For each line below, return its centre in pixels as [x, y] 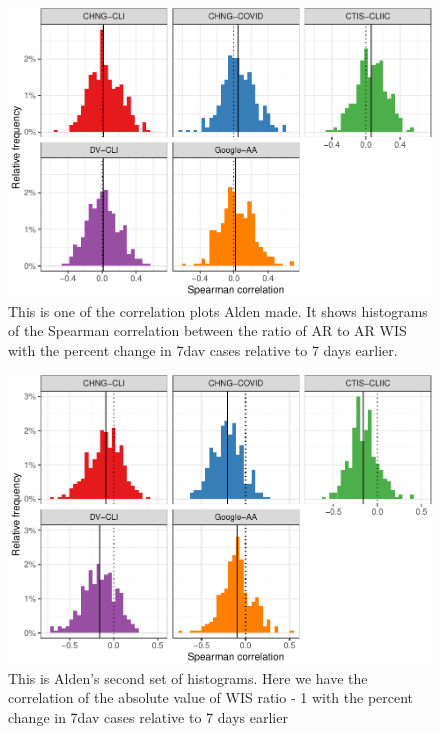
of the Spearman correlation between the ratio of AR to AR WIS [207, 330]
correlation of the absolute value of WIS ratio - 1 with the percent [211, 697]
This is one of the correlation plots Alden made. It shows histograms [218, 310]
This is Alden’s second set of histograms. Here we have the [188, 677]
